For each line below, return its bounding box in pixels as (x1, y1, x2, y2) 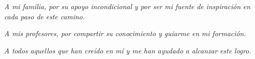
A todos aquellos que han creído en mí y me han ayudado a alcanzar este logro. (4, 45, 251, 55)
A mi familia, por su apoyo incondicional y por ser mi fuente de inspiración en (4, 1, 250, 11)
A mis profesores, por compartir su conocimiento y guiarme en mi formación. (4, 28, 246, 39)
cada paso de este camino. (4, 11, 85, 21)
